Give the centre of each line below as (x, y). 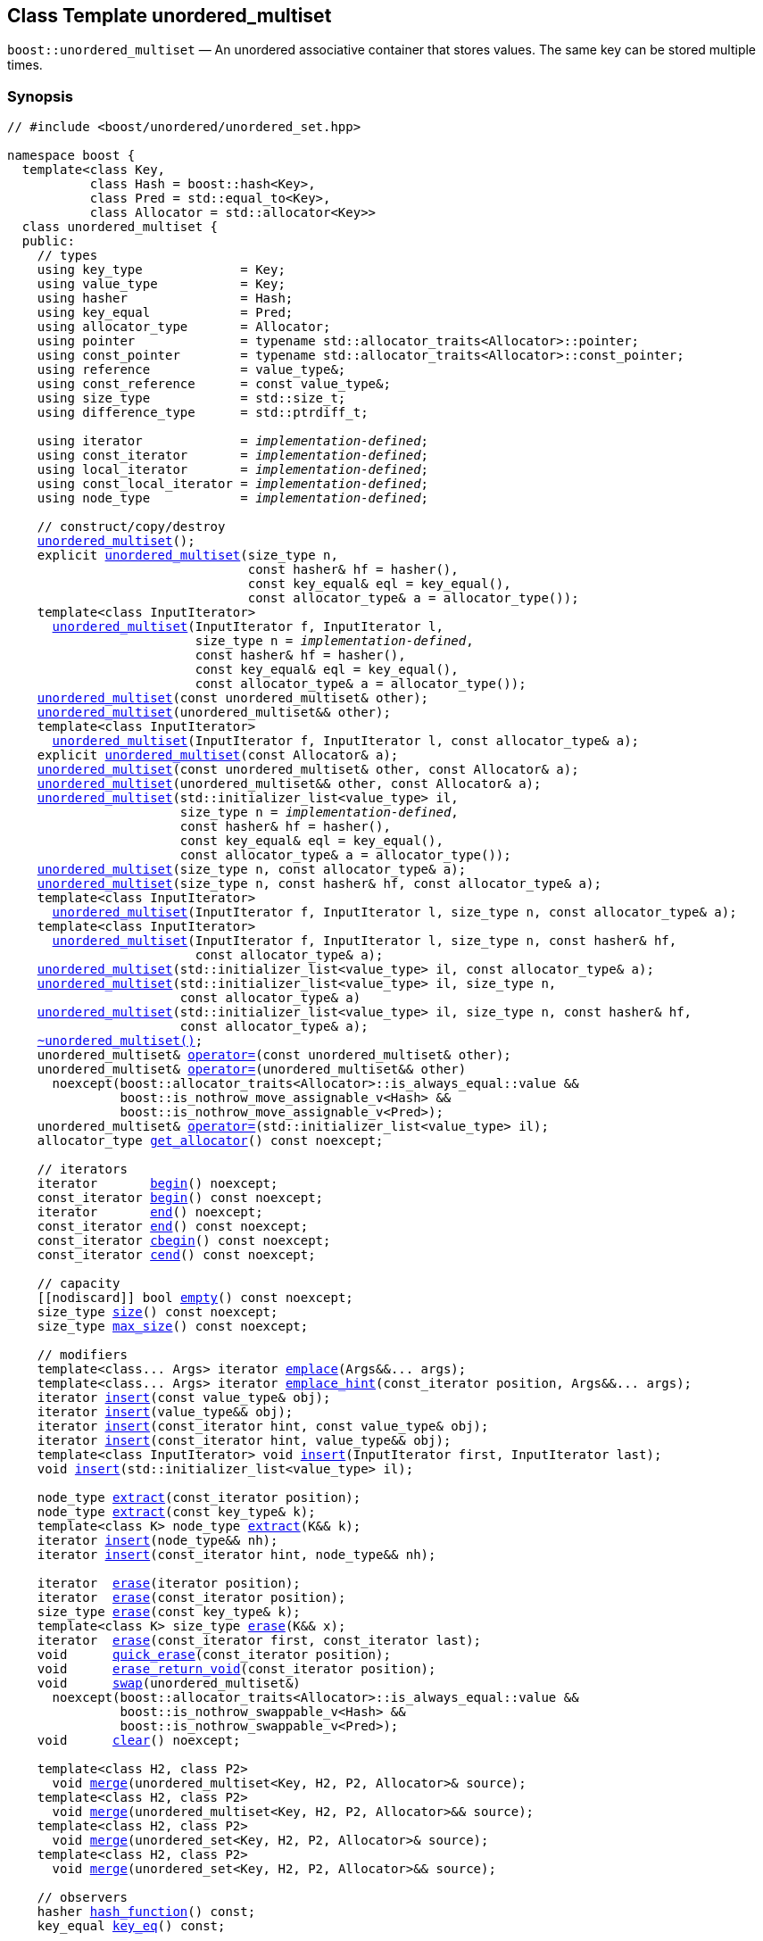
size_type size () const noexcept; (158, 1312)
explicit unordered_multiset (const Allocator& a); (218, 755)
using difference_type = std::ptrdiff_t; (203, 413)
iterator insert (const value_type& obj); (184, 1398)
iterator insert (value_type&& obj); (165, 1412)
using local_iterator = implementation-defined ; (233, 470)
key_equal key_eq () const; (131, 1926)
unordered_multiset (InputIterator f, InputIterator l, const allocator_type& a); (346, 741)
